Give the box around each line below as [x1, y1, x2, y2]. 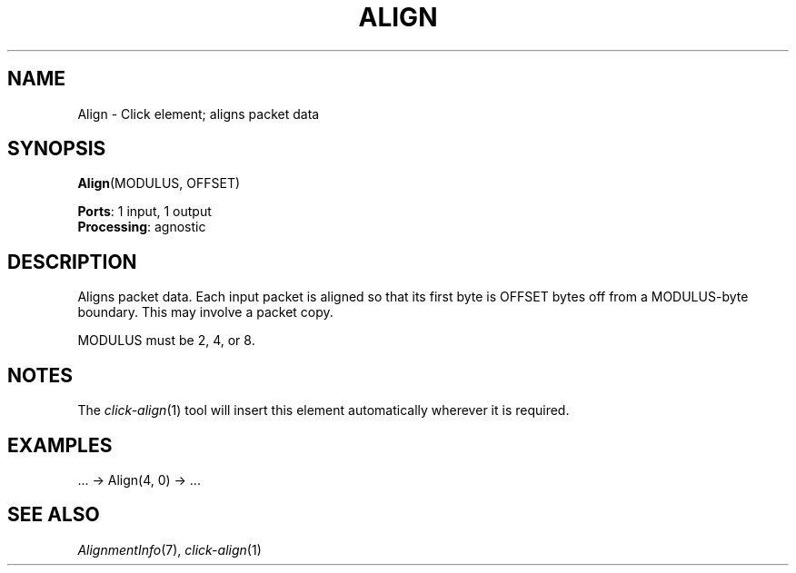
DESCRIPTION [7, 250, 137, 273]
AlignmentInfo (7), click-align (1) [77, 541, 262, 558]
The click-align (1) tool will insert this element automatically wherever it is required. [77, 402, 570, 419]
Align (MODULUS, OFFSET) [77, 175, 241, 192]
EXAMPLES [7, 433, 113, 457]
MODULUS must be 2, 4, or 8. [77, 332, 255, 349]
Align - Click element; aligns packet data [77, 105, 320, 122]
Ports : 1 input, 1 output [77, 203, 212, 220]
